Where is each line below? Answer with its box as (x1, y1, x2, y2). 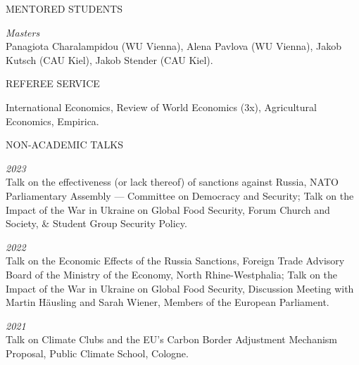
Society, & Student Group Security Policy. (6, 216, 187, 231)
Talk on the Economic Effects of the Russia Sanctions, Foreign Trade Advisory (6, 253, 345, 268)
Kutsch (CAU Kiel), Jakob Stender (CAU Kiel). (6, 52, 213, 67)
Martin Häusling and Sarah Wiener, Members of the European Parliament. (6, 295, 329, 309)
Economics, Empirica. (6, 113, 99, 128)
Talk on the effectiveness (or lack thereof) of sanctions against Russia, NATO (6, 174, 339, 189)
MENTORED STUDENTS (6, 1, 123, 15)
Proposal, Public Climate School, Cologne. (6, 345, 189, 360)
